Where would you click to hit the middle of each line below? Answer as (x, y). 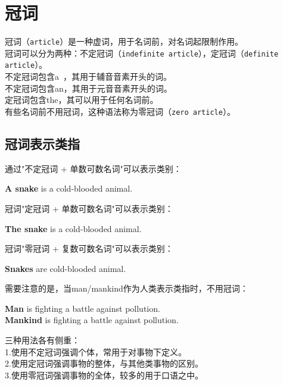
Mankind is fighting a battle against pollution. (92, 320)
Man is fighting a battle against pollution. (83, 308)
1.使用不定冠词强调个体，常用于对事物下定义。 (96, 351)
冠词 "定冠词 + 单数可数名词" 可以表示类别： (89, 208)
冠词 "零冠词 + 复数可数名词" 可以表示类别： (89, 248)
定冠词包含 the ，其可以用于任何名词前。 (82, 100)
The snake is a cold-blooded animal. (73, 228)
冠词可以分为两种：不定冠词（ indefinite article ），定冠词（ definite (142, 53)
